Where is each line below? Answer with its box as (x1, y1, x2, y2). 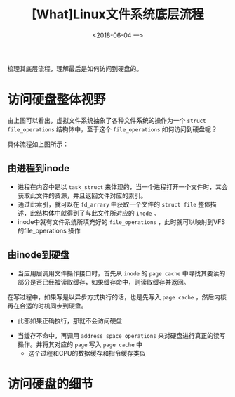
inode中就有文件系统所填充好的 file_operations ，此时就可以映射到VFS (17, 217, 226, 226)
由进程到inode (7, 162, 70, 174)
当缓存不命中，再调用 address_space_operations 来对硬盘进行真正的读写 (17, 331, 226, 339)
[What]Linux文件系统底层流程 (31, 6, 205, 22)
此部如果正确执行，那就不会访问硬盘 (17, 316, 123, 325)
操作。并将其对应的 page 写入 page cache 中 (17, 340, 142, 349)
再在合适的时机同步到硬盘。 (7, 301, 88, 310)
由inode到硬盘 (7, 249, 70, 261)
